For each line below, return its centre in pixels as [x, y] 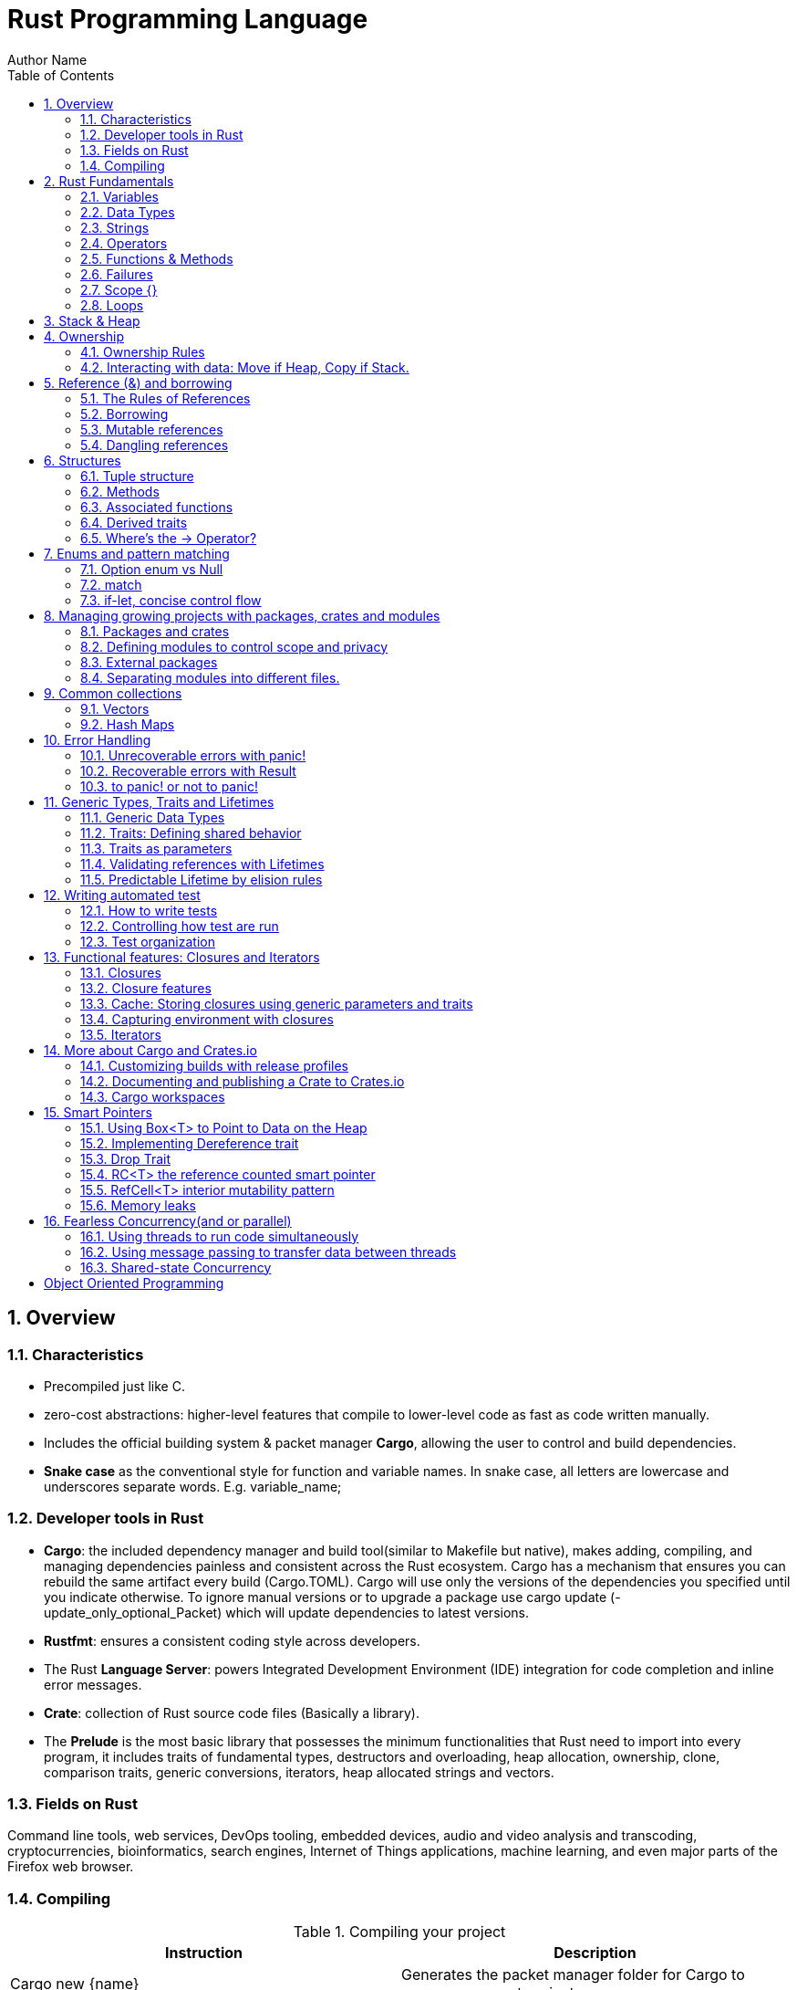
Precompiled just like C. [114, 1386]
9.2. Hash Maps [128, 724]
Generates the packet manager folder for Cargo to [573, 1975]
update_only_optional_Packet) [133, 1612]
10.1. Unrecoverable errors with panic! [193, 755]
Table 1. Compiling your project [399, 1932]
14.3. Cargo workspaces [153, 1096]
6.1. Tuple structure [137, 476]
